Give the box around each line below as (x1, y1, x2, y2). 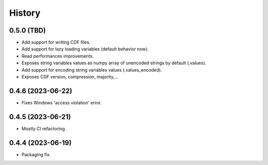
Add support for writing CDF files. (21, 40, 91, 45)
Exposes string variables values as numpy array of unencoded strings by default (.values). (21, 60, 206, 66)
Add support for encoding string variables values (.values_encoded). (21, 67, 162, 73)
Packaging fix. (21, 151, 51, 158)
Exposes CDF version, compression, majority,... (21, 74, 119, 80)
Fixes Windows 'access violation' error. (21, 99, 102, 106)
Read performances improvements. (21, 53, 94, 59)
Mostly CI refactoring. (21, 125, 67, 131)
